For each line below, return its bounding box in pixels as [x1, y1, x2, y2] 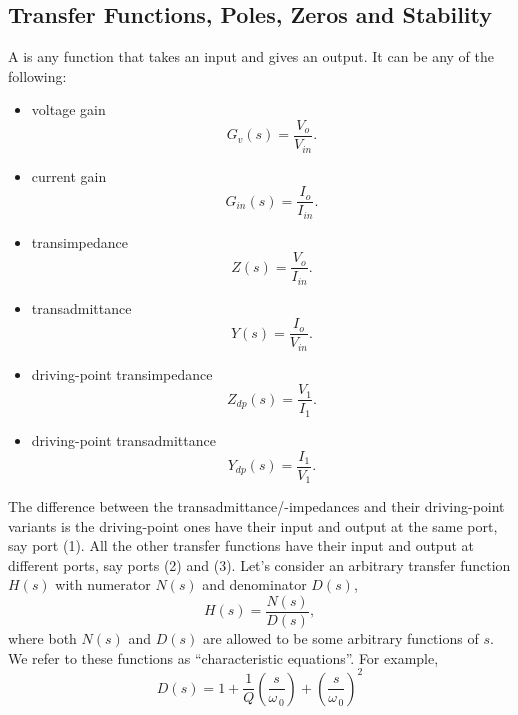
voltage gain [31, 99, 106, 120]
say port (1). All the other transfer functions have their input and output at [8, 535, 474, 556]
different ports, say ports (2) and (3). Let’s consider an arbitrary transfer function [8, 554, 511, 575]
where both [8, 628, 77, 649]
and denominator [202, 574, 307, 595]
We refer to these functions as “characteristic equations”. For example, [8, 647, 439, 668]
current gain [31, 165, 107, 186]
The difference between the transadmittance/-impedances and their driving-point [8, 496, 505, 517]
